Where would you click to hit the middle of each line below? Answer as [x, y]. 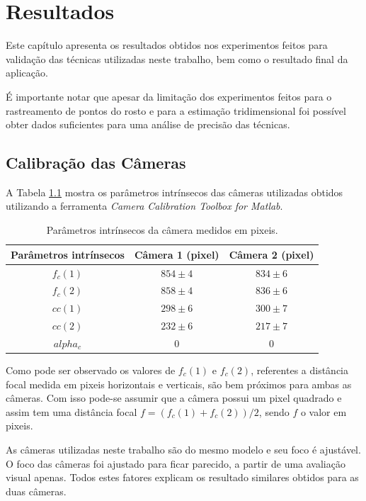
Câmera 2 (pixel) [271, 254]
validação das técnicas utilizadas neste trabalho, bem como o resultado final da [177, 58]
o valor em [324, 411]
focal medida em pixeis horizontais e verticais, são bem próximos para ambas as [179, 384]
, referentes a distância [300, 370]
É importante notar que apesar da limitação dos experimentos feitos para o [169, 96]
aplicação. [27, 73]
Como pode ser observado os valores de [91, 370]
